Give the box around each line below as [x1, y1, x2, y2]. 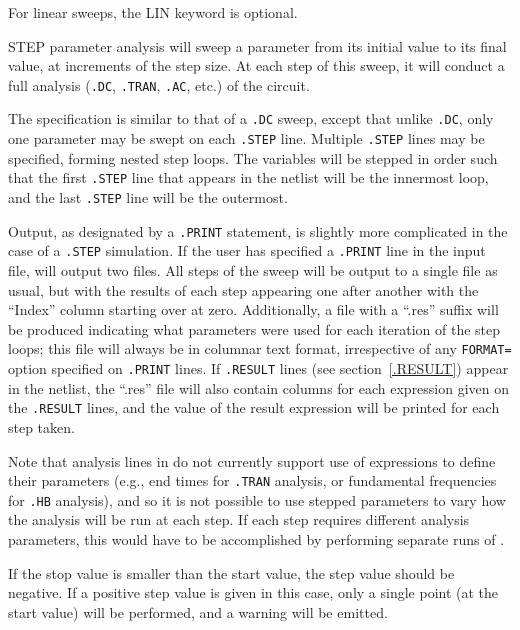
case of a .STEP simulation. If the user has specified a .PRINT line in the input [8, 240, 486, 261]
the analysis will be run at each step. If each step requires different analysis [8, 509, 470, 530]
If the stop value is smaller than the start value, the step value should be [8, 562, 455, 583]
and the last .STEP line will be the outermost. [8, 187, 288, 207]
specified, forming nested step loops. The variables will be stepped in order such [8, 147, 498, 168]
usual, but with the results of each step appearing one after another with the [8, 279, 479, 300]
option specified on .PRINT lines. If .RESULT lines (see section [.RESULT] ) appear [8, 358, 509, 378]
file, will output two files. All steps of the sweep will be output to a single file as [8, 259, 498, 280]
